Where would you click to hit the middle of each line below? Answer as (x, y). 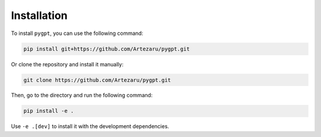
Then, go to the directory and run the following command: (82, 95)
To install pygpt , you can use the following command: (77, 33)
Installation (39, 15)
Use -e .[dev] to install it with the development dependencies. (90, 126)
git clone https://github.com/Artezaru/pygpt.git (97, 80)
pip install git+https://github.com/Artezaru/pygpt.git (107, 49)
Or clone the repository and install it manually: (67, 64)
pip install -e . (49, 111)
